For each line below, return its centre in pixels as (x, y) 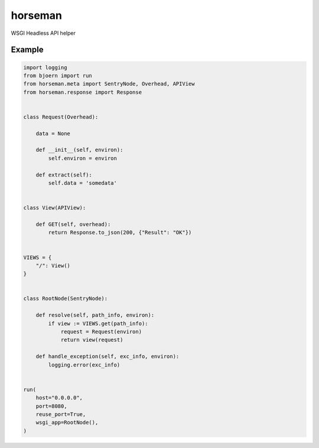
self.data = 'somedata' (83, 183)
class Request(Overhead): (61, 117)
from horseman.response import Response (82, 92)
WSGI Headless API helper (43, 33)
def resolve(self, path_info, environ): (95, 315)
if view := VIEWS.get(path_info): (98, 323)
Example (27, 50)
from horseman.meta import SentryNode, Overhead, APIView (109, 84)
